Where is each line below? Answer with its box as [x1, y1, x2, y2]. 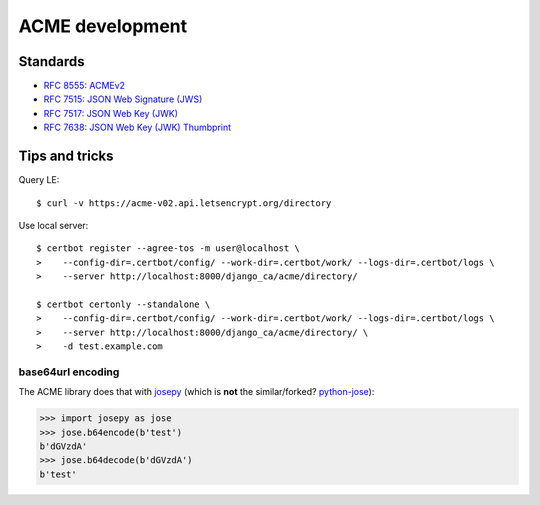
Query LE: [18, 174, 60, 186]
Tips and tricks [18, 148, 114, 165]
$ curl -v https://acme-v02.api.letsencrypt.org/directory [36, 197, 332, 209]
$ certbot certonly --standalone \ [36, 298, 211, 310]
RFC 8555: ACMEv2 [43, 80, 125, 92]
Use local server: [18, 219, 89, 231]
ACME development [18, 15, 188, 37]
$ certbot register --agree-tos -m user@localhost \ [36, 243, 300, 254]
